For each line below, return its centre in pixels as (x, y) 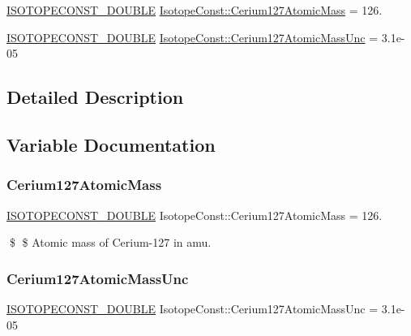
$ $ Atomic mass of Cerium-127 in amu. (110, 242)
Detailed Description (95, 97)
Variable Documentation (111, 144)
